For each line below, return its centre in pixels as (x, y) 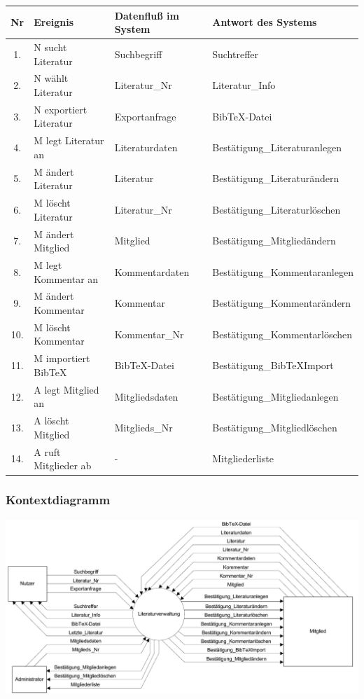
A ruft (47, 451)
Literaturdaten (146, 147)
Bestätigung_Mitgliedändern (274, 241)
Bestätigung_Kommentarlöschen (282, 334)
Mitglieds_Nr (143, 427)
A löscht (51, 421)
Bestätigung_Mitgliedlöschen (275, 427)
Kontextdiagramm (58, 500)
